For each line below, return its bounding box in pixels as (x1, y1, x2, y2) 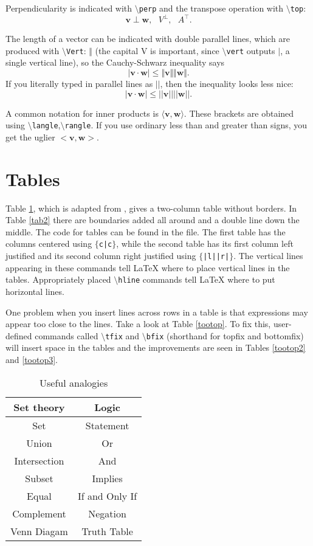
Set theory (13, 399, 65, 414)
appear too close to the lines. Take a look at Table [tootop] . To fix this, (5, 317, 271, 330)
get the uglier (5, 130, 55, 143)
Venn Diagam (10, 524, 68, 538)
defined (5, 329, 32, 342)
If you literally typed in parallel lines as (5, 77, 153, 89)
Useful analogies (40, 375, 108, 390)
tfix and (105, 329, 140, 342)
